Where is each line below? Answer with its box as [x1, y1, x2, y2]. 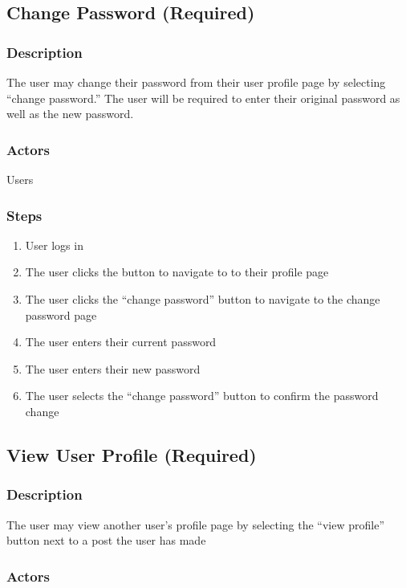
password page [25, 306, 97, 323]
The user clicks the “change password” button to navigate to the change [25, 291, 380, 307]
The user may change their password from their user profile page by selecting [6, 74, 386, 90]
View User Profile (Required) [6, 442, 257, 467]
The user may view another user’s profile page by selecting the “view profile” [6, 516, 385, 533]
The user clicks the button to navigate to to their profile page [25, 263, 329, 280]
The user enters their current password [25, 333, 217, 350]
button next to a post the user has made [6, 532, 206, 549]
